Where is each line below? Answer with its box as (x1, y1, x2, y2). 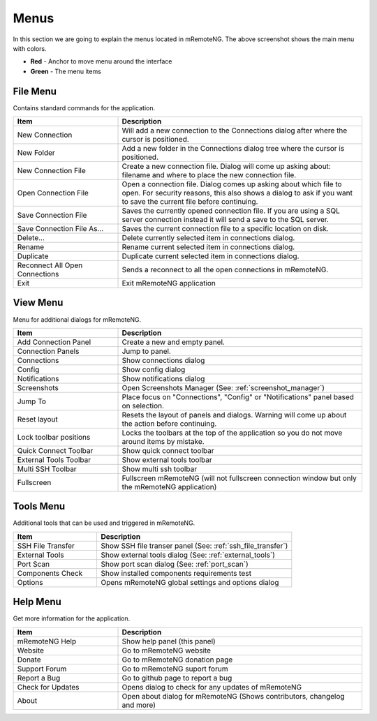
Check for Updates (17, 682, 80, 692)
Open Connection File (17, 188, 89, 198)
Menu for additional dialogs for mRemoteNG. (13, 315, 142, 324)
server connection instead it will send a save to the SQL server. (121, 215, 330, 225)
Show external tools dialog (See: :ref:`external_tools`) (101, 550, 275, 560)
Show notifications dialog (121, 373, 205, 383)
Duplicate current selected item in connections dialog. (121, 251, 300, 261)
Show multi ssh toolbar (121, 464, 198, 474)
